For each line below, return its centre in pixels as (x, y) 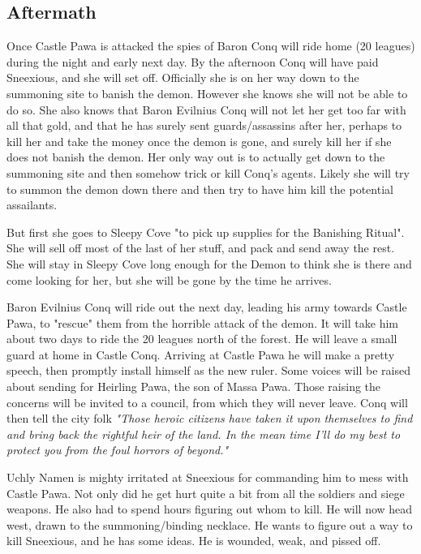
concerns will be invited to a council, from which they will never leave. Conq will (207, 402)
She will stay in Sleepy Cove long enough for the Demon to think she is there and (209, 263)
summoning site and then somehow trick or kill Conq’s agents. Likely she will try (208, 172)
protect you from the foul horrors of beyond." (118, 450)
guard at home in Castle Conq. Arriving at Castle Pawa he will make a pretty (201, 354)
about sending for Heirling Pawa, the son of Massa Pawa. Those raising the (194, 387)
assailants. (32, 205)
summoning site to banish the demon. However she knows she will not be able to (207, 93)
